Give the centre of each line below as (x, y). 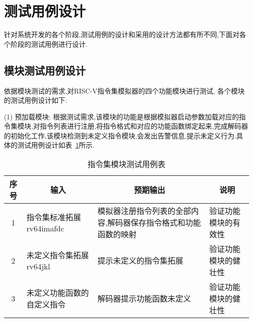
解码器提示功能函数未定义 (144, 299)
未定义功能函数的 (58, 293)
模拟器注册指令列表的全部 (144, 211)
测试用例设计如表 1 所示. (56, 145)
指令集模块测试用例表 (126, 164)
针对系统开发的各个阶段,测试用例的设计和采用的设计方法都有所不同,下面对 (122, 34)
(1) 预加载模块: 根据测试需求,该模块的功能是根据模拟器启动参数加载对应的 (121, 116)
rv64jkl (38, 266)
